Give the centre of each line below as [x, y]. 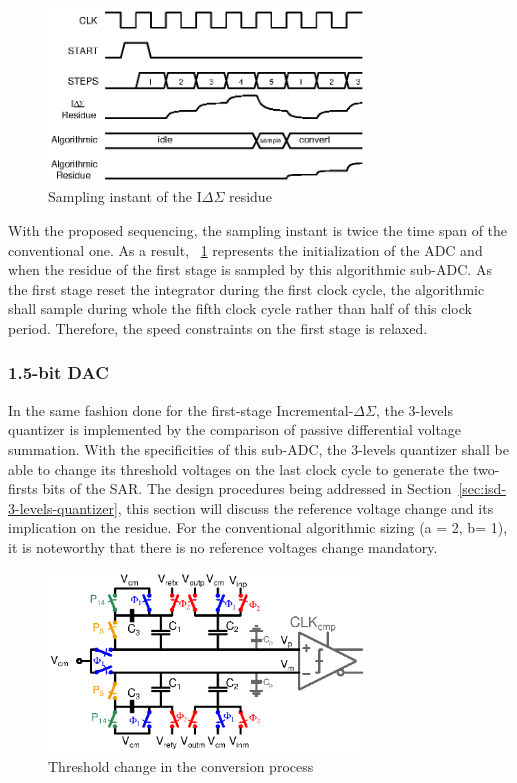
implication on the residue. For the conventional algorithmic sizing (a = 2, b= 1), [258, 527]
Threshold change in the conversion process [181, 765]
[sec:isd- [482, 488]
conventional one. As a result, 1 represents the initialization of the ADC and [245, 249]
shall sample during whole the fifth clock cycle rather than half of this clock [240, 308]
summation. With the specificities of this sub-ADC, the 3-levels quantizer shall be [258, 448]
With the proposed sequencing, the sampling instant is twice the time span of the [258, 229]
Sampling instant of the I [125, 196]
